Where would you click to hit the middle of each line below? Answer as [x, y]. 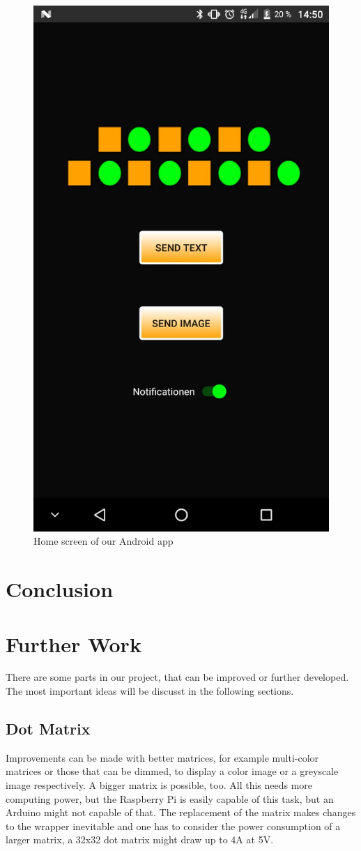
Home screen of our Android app [103, 541]
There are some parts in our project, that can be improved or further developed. [177, 677]
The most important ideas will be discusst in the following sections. [150, 691]
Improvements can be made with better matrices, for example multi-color [162, 757]
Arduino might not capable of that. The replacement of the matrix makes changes [181, 812]
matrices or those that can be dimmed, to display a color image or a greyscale [172, 771]
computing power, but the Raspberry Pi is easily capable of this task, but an [170, 798]
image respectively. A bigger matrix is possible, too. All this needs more [159, 785]
